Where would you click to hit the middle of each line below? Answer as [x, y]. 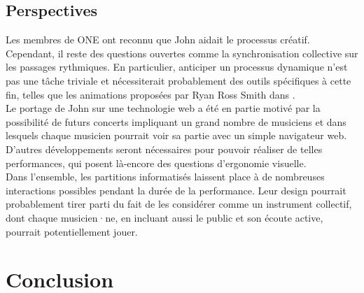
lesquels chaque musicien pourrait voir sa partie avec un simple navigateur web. [176, 135]
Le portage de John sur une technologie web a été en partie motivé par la [163, 108]
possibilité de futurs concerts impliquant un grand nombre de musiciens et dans [176, 121]
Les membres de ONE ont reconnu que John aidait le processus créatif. [158, 40]
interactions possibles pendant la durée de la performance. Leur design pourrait [176, 190]
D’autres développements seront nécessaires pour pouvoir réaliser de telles [164, 149]
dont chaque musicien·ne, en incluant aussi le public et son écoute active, [164, 217]
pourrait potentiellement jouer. [72, 231]
